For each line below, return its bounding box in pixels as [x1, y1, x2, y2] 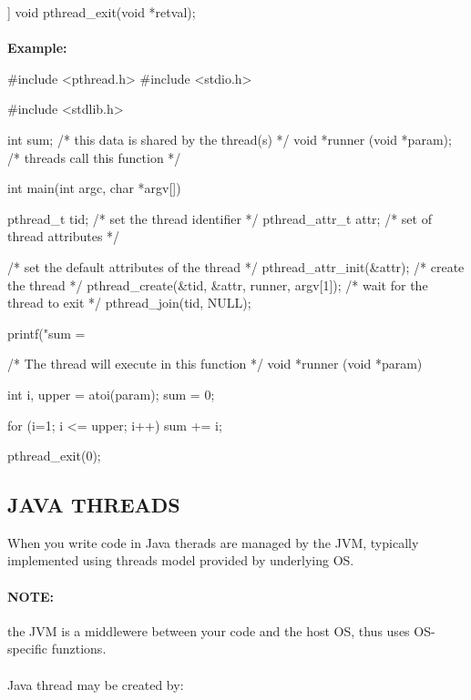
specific [7, 639, 48, 658]
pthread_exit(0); [7, 446, 101, 465]
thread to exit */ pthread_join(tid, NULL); [7, 293, 251, 312]
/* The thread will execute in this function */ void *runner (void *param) [7, 354, 423, 373]
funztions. [51, 639, 107, 658]
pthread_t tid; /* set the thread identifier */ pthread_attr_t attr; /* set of [7, 208, 432, 228]
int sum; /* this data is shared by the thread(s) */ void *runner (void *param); [7, 129, 452, 148]
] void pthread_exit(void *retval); [7, 3, 196, 21]
